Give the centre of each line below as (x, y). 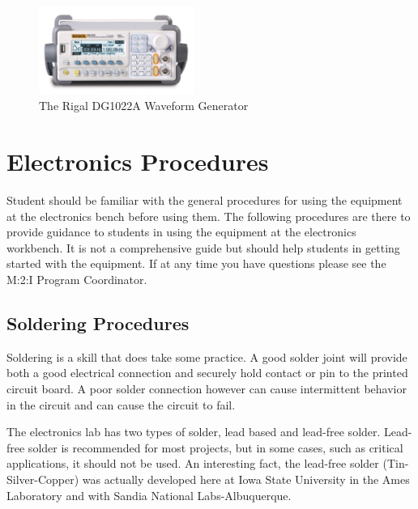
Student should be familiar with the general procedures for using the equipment (205, 200)
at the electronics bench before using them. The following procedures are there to (209, 216)
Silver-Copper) (43, 479)
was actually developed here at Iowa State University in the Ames (246, 479)
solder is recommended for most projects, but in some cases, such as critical (215, 447)
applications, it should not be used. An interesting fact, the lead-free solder (193, 463)
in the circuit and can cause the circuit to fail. (121, 404)
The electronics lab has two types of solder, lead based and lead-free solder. (194, 432)
